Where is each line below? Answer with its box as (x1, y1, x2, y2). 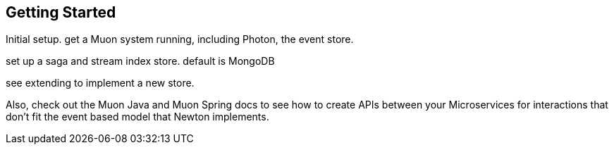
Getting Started (6, 4, 116, 21)
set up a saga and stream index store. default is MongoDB (6, 55, 275, 68)
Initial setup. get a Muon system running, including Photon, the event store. (6, 33, 354, 46)
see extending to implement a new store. (6, 77, 195, 89)
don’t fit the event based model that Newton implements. (6, 111, 269, 123)
